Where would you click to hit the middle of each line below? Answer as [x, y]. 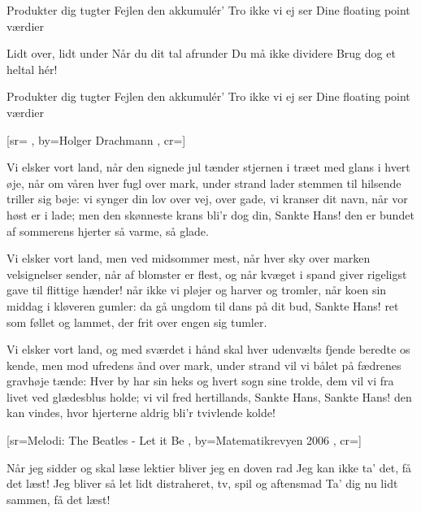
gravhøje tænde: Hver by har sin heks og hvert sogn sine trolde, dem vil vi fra [200, 381]
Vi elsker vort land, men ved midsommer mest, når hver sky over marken [189, 258]
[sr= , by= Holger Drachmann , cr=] [96, 139]
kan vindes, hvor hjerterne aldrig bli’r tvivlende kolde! [141, 413]
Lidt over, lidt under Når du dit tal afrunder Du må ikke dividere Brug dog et [201, 53]
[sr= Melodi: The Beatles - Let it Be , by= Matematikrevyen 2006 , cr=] [184, 440]
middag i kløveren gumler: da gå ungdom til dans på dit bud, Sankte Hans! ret [203, 305]
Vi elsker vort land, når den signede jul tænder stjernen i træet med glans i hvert [208, 167]
